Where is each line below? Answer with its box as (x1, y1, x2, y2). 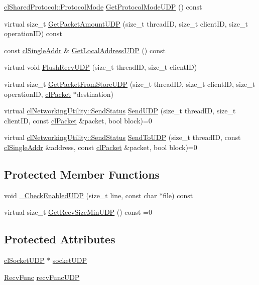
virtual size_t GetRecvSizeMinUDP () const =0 (4, 207, 152, 217)
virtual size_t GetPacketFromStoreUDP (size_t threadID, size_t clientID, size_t (4, 78, 255, 89)
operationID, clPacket (4, 88, 71, 99)
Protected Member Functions (4, 166, 160, 182)
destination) (76, 88, 113, 99)
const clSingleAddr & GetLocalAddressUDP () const (4, 45, 166, 55)
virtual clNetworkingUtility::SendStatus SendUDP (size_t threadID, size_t (4, 105, 236, 116)
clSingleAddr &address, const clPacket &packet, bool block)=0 (4, 141, 197, 152)
